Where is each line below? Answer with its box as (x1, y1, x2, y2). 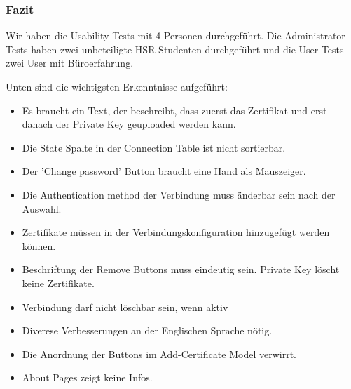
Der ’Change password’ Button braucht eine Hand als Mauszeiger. (22, 164, 306, 178)
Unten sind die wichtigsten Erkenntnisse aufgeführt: (6, 79, 228, 93)
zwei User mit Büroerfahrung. (6, 55, 134, 70)
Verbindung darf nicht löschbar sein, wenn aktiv (22, 299, 228, 314)
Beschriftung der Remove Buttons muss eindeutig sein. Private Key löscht (22, 262, 340, 277)
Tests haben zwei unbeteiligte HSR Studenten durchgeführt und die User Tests (6, 41, 344, 56)
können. (22, 238, 56, 253)
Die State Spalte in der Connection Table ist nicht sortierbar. (22, 140, 286, 154)
